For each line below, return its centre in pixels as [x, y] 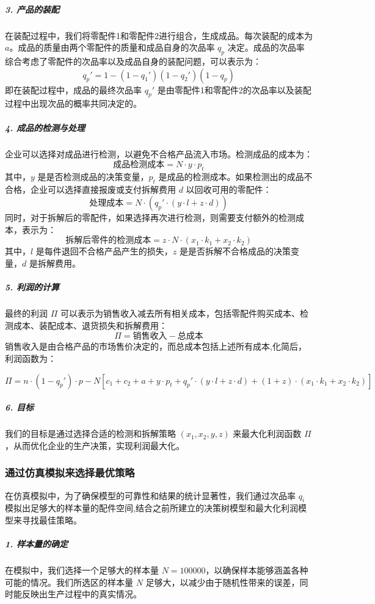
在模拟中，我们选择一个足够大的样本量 [82, 570]
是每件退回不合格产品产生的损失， [104, 251]
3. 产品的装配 [32, 9]
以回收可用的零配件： [229, 189]
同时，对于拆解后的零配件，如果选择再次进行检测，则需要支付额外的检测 [150, 218]
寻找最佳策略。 [52, 520]
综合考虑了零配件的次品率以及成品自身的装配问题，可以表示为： [133, 61]
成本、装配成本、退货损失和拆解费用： [90, 325]
